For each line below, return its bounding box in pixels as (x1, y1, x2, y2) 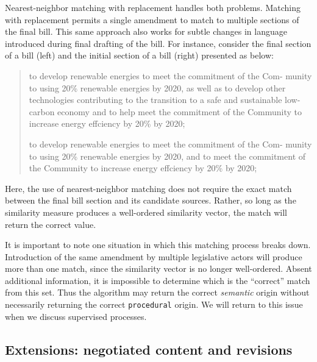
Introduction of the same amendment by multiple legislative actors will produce (5, 250, 302, 263)
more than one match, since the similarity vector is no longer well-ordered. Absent (5, 262, 312, 275)
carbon (29, 105, 55, 118)
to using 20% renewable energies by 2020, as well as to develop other (29, 81, 286, 94)
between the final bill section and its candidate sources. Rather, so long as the (5, 194, 296, 207)
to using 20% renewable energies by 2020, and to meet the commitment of (29, 149, 306, 162)
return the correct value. (5, 218, 96, 230)
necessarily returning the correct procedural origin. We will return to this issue (5, 298, 303, 311)
